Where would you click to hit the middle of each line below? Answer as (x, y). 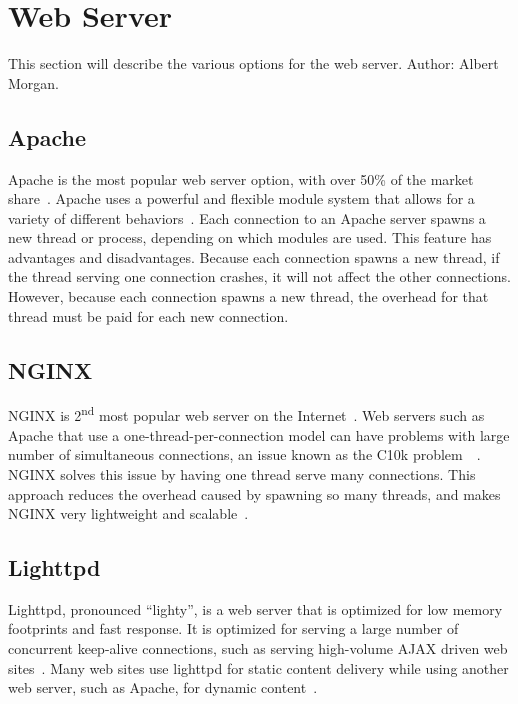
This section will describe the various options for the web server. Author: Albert (253, 63)
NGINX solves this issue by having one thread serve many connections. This (242, 473)
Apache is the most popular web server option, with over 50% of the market (241, 178)
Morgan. (34, 82)
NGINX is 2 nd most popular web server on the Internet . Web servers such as (246, 414)
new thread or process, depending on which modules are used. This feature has (250, 237)
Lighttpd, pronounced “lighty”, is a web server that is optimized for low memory (255, 608)
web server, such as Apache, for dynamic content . (163, 687)
